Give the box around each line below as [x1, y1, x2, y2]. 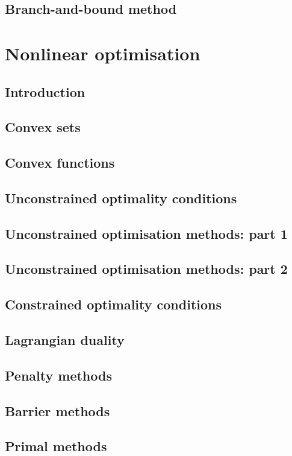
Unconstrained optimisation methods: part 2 [5, 259, 288, 278]
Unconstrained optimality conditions [5, 188, 237, 207]
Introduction [5, 82, 85, 101]
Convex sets [5, 118, 81, 136]
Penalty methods [5, 366, 112, 384]
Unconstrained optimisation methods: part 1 [5, 224, 288, 242]
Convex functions [5, 153, 115, 172]
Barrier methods [5, 401, 110, 420]
